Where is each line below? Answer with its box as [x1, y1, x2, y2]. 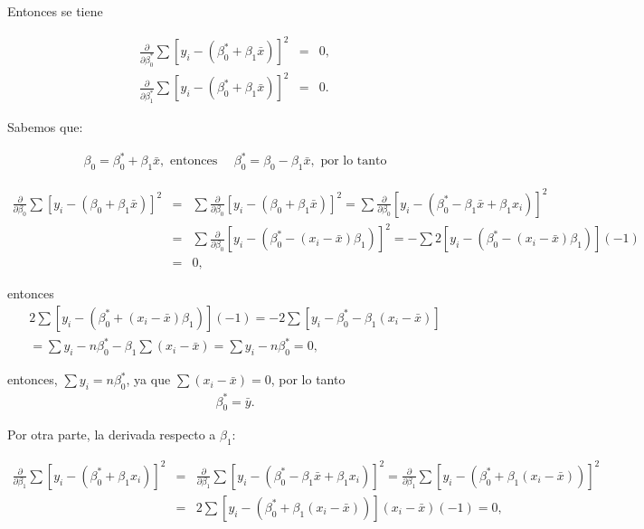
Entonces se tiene [7, 2, 103, 20]
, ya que [126, 370, 171, 389]
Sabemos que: [7, 118, 83, 137]
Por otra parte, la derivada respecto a [7, 425, 216, 444]
